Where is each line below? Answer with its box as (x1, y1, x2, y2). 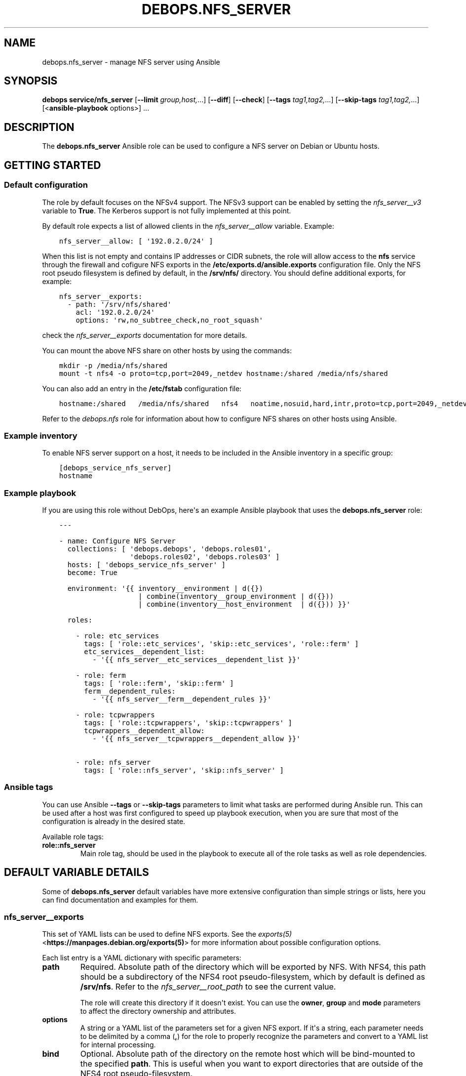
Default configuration (4, 180, 88, 190)
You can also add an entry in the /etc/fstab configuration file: (42, 384, 242, 393)
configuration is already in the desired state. (42, 817, 186, 826)
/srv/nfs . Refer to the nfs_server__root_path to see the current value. (80, 982, 336, 992)
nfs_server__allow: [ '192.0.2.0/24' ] (59, 237, 213, 245)
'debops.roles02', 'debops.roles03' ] (130, 553, 280, 561)
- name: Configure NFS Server (59, 537, 176, 545)
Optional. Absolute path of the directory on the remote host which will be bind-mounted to (80, 1049, 415, 1059)
